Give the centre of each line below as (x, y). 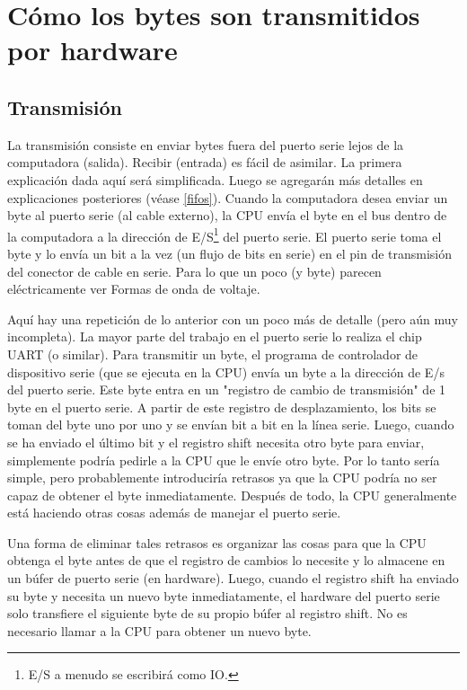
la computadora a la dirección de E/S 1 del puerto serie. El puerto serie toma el (225, 234)
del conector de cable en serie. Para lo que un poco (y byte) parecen (194, 271)
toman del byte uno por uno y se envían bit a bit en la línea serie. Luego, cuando (231, 425)
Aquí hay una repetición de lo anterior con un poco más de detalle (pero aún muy (233, 318)
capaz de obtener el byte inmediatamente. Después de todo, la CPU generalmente (232, 495)
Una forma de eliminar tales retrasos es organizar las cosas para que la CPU (217, 542)
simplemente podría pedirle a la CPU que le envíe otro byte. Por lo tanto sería (224, 460)
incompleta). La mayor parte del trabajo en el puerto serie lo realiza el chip (215, 336)
